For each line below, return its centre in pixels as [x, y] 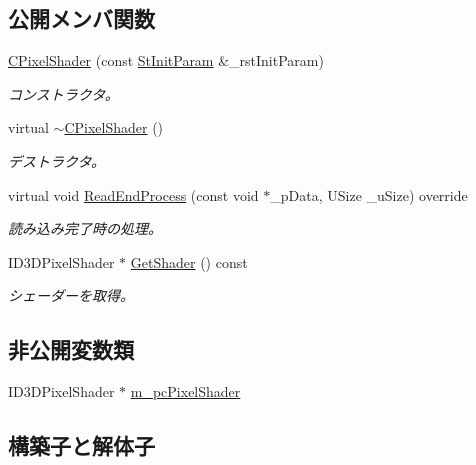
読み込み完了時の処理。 [85, 228]
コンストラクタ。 [63, 93]
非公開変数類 [71, 349]
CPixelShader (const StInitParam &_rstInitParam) [166, 60]
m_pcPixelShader [185, 391]
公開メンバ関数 [81, 18]
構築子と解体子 [81, 445]
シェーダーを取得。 [71, 295]
